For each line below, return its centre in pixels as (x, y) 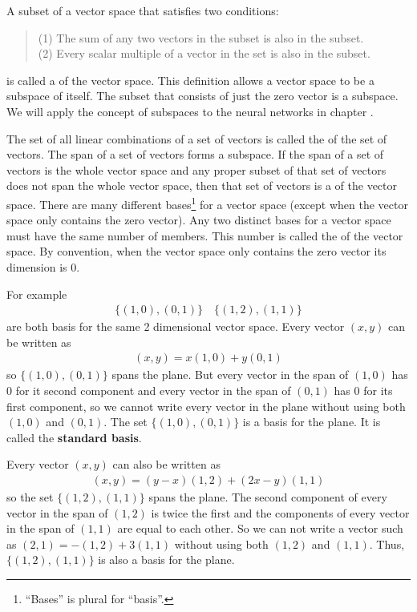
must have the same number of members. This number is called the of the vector (205, 235)
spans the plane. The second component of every (268, 497)
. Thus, (387, 544)
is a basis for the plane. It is (312, 422)
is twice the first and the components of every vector (280, 512)
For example (37, 294)
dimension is (37, 266)
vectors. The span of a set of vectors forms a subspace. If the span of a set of (195, 154)
